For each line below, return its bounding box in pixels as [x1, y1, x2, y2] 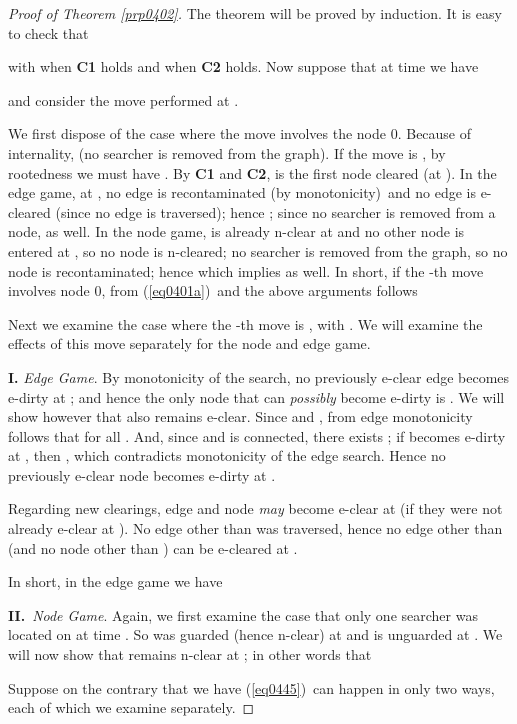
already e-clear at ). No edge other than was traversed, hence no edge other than [8, 518, 503, 539]
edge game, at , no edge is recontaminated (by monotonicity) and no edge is [8, 182, 476, 203]
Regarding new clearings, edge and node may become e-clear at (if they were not [8, 498, 503, 519]
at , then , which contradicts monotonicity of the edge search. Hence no [8, 445, 446, 466]
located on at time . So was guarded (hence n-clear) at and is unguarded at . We [8, 624, 503, 645]
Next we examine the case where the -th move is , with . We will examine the [8, 313, 483, 334]
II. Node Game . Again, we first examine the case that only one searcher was [8, 604, 478, 625]
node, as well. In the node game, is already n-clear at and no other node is [8, 221, 465, 242]
